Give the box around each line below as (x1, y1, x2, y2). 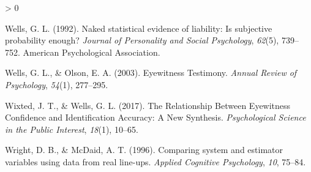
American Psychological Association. (23, 45, 160, 58)
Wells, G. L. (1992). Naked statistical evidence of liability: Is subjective (5, 21, 272, 34)
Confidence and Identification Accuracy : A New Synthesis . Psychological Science (5, 111, 306, 124)
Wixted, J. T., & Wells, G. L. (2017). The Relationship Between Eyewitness (5, 99, 291, 111)
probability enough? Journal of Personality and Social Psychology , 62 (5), (5, 34, 279, 47)
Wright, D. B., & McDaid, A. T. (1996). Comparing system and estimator (5, 143, 283, 156)
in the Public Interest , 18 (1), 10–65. (5, 122, 138, 135)
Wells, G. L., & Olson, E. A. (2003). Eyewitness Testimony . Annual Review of (5, 66, 297, 79)
